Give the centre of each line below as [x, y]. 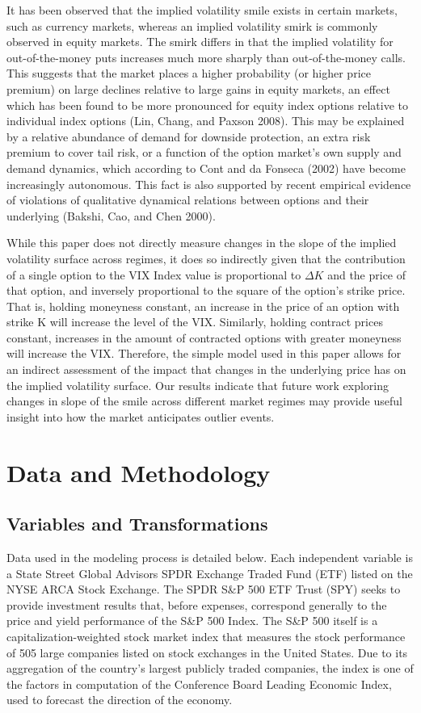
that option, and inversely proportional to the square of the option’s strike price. [206, 290]
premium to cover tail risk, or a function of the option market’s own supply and [204, 152]
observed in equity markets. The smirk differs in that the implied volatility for [200, 42]
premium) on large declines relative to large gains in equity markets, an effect [198, 88]
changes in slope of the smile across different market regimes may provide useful [204, 401]
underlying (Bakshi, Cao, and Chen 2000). [111, 215]
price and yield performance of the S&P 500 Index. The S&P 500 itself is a [192, 621]
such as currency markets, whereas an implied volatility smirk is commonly [192, 25]
